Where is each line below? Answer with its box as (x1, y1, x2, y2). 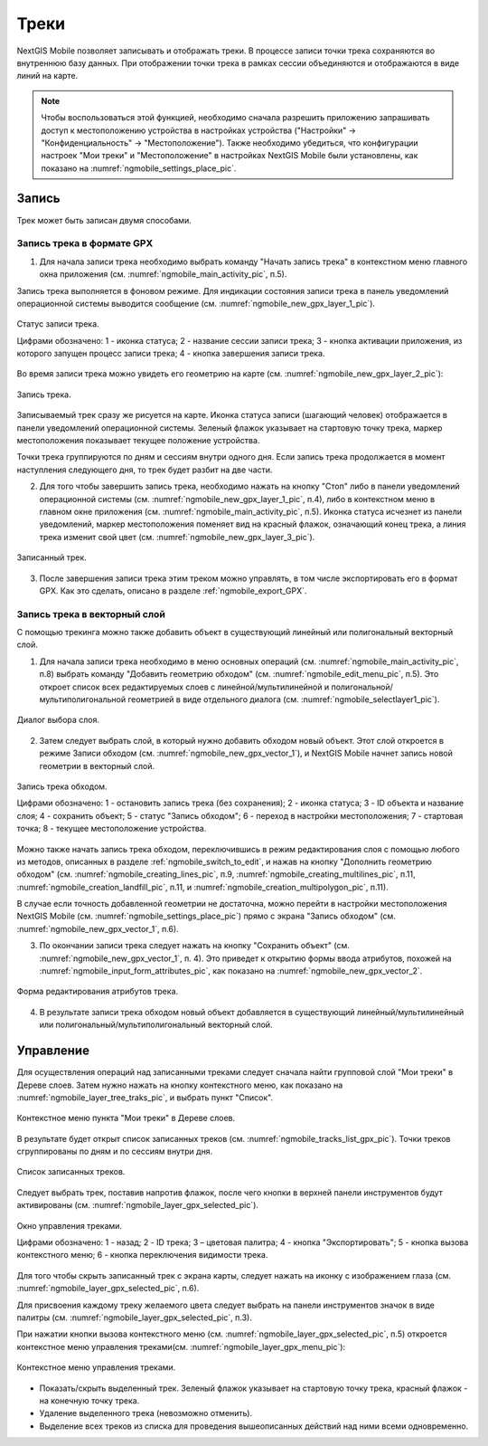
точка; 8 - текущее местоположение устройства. (16, 823, 207, 834)
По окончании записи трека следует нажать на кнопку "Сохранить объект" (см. (39, 940, 350, 951)
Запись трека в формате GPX (16, 237, 154, 250)
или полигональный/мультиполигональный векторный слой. (39, 1019, 273, 1031)
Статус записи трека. (16, 319, 99, 329)
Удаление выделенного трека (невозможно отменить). (39, 1408, 253, 1419)
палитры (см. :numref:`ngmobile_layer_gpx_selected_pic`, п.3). (16, 1312, 252, 1323)
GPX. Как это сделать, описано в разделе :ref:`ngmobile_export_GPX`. (39, 585, 307, 596)
